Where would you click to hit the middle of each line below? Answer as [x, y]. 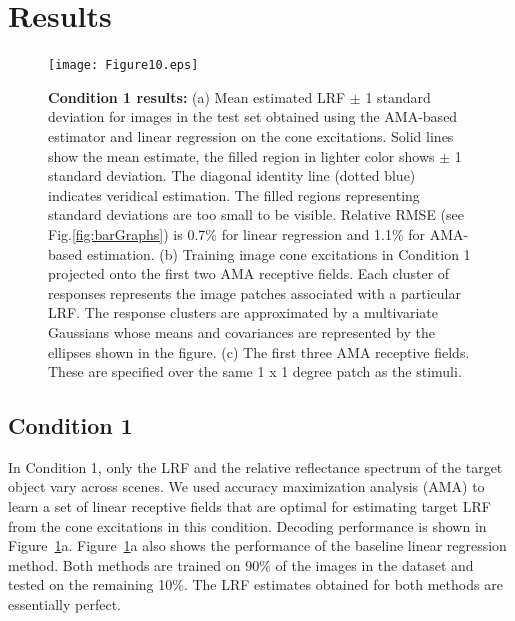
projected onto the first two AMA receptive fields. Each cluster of [249, 273]
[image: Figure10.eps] [123, 65]
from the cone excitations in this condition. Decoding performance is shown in [247, 525]
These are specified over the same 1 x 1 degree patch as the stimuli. [255, 371]
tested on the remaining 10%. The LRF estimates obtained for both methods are [255, 584]
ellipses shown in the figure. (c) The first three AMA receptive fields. [259, 351]
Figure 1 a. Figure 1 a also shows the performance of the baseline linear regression [257, 545]
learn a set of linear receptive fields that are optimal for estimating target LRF [249, 506]
